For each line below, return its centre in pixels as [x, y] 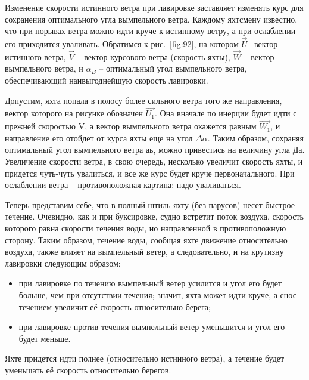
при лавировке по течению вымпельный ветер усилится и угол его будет [150, 283]
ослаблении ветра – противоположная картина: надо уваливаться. [123, 185]
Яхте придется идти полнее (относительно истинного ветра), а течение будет [145, 358]
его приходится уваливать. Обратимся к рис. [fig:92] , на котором [122, 44]
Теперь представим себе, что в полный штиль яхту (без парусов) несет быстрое [150, 204]
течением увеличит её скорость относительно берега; [115, 306]
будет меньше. [45, 338]
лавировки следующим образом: [63, 263]
